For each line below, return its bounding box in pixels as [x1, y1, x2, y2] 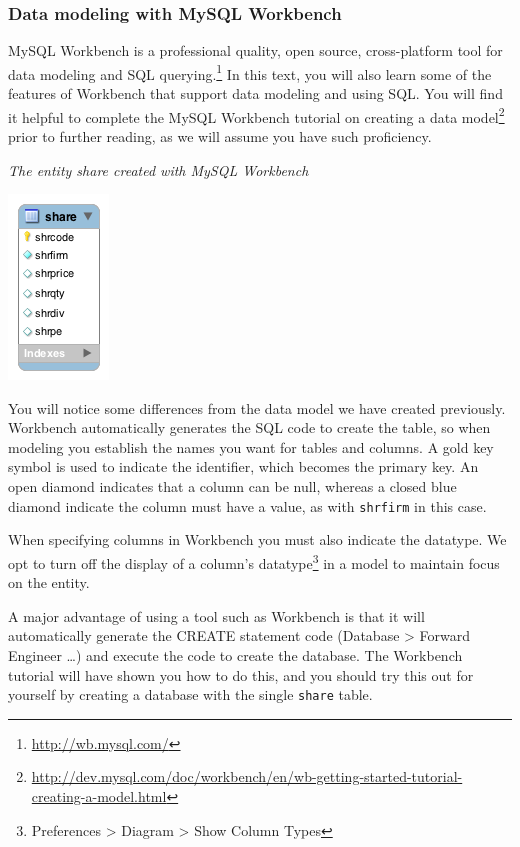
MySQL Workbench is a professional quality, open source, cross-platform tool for [8, 40, 503, 61]
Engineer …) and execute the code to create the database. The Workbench [8, 644, 463, 665]
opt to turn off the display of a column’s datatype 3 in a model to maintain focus [8, 549, 500, 573]
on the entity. [8, 572, 90, 593]
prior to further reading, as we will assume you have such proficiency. [8, 125, 432, 146]
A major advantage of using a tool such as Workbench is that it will [8, 605, 425, 626]
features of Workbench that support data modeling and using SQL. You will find [8, 83, 503, 104]
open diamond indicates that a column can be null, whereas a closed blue [8, 476, 457, 497]
